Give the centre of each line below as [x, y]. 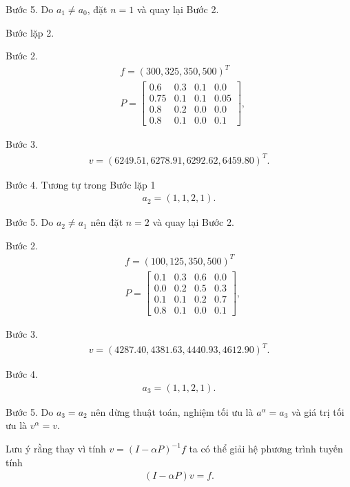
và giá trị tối [318, 411]
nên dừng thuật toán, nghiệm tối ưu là [172, 411]
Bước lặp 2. [30, 32]
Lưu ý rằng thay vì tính [56, 449]
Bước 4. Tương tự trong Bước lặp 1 [81, 184]
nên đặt [107, 222]
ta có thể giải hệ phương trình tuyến [266, 449]
